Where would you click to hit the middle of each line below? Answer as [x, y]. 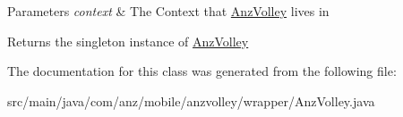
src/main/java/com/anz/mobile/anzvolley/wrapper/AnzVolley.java [191, 100]
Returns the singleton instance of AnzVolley [128, 41]
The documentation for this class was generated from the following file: [202, 71]
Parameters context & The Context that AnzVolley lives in [168, 11]
